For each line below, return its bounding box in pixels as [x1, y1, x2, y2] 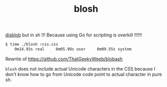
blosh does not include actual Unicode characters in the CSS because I [5, 66, 155, 72]
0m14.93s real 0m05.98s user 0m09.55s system [14, 47, 132, 52]
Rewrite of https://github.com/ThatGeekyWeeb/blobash [5, 56, 123, 62]
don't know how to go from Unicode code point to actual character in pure [5, 71, 162, 77]
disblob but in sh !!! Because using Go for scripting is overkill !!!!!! [5, 32, 142, 38]
